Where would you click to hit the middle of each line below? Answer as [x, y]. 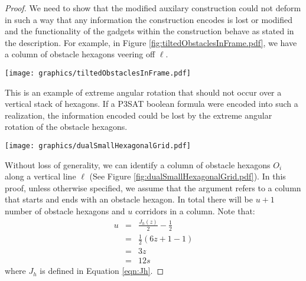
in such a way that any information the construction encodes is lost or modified [149, 19]
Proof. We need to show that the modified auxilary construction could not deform [153, 8]
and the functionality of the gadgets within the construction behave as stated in [149, 31]
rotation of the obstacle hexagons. [66, 127]
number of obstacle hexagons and [65, 211]
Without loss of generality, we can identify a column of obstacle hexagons [138, 164]
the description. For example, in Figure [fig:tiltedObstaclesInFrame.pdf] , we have [151, 42]
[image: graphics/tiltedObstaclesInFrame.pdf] [98, 73]
